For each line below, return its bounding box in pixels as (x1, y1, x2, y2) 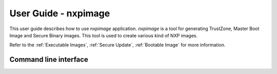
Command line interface (9, 55, 88, 64)
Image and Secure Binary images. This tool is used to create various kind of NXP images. (9, 32, 198, 38)
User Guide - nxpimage (9, 8, 110, 19)
